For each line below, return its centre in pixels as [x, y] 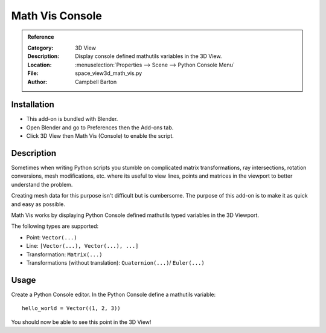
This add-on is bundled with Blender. [72, 119]
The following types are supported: [55, 226]
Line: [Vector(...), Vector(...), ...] [82, 246]
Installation [33, 105]
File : [33, 73]
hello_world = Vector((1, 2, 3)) [71, 309]
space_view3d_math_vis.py [109, 73]
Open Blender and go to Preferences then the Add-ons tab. [100, 128]
